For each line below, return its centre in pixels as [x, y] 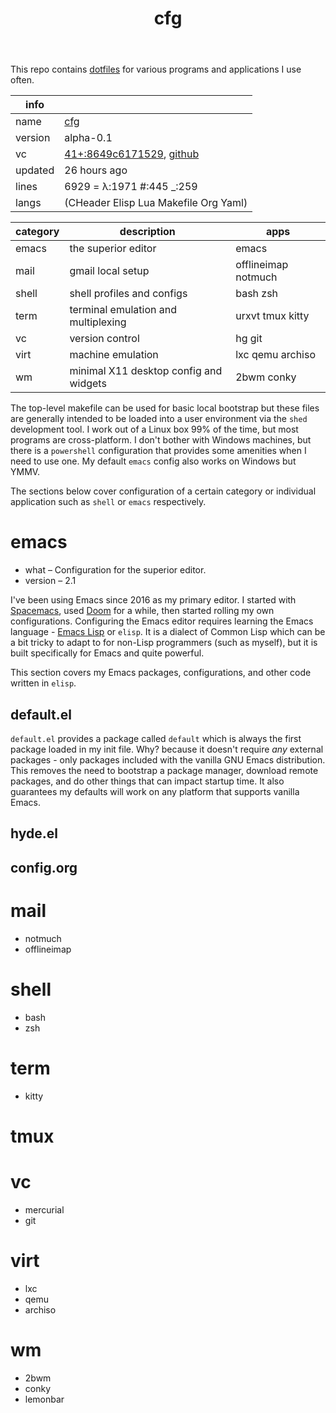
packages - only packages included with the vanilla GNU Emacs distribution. [168, 759]
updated [35, 170]
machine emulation [114, 355]
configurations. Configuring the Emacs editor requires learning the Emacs [162, 621]
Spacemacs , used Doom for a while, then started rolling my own [142, 611]
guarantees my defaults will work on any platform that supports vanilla [155, 791]
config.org [44, 867]
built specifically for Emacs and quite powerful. [107, 653]
